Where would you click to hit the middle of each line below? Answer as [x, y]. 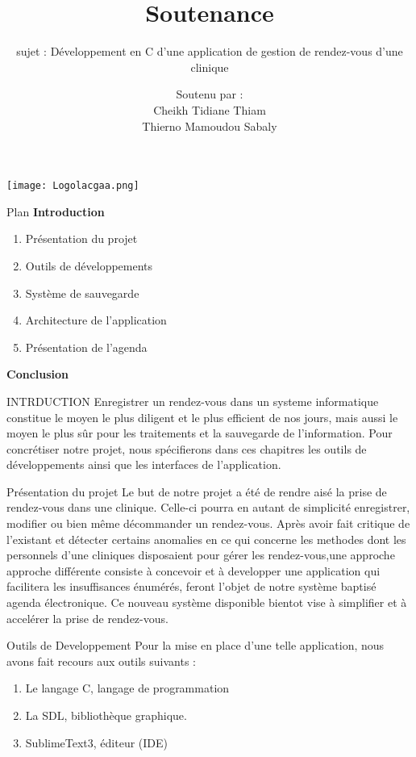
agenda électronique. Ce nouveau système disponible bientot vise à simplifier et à [207, 602]
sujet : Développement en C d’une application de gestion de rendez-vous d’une [210, 51]
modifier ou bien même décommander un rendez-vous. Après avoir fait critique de [208, 523]
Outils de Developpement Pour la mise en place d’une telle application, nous [196, 645]
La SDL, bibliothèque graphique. [106, 715]
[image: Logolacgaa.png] [73, 186]
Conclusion [38, 374]
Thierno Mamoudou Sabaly [210, 125]
